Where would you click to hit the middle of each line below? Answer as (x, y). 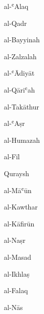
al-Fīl (12, 157)
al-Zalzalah (20, 56)
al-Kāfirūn (19, 223)
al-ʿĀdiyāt (19, 73)
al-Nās (13, 307)
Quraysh (17, 173)
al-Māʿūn (18, 190)
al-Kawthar (21, 207)
